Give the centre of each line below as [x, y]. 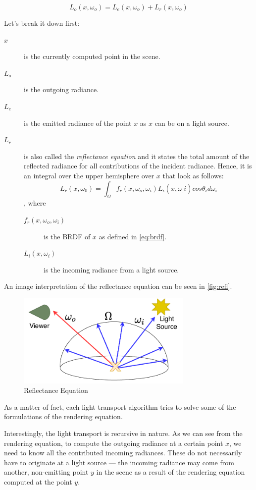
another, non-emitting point [46, 472]
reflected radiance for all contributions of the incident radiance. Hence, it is [138, 166]
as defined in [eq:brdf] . [133, 236]
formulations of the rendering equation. [63, 416]
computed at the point [38, 481]
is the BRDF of [67, 236]
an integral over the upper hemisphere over [89, 175]
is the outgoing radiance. [61, 89]
